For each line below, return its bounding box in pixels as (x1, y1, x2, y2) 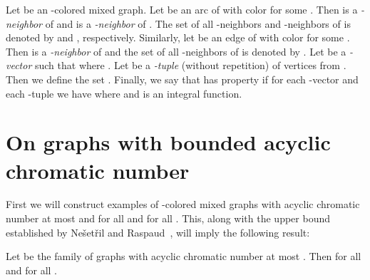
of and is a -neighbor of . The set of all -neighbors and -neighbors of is (45, 16, 351, 31)
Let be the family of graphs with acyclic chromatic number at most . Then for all (6, 249, 361, 264)
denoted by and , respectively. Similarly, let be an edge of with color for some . (6, 30, 350, 45)
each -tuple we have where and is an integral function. (6, 85, 242, 100)
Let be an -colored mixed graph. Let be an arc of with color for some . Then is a (6, 2, 358, 16)
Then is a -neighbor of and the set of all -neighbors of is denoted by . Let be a (6, 43, 346, 58)
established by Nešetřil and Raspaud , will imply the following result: (6, 224, 310, 239)
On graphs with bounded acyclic (6, 128, 331, 157)
